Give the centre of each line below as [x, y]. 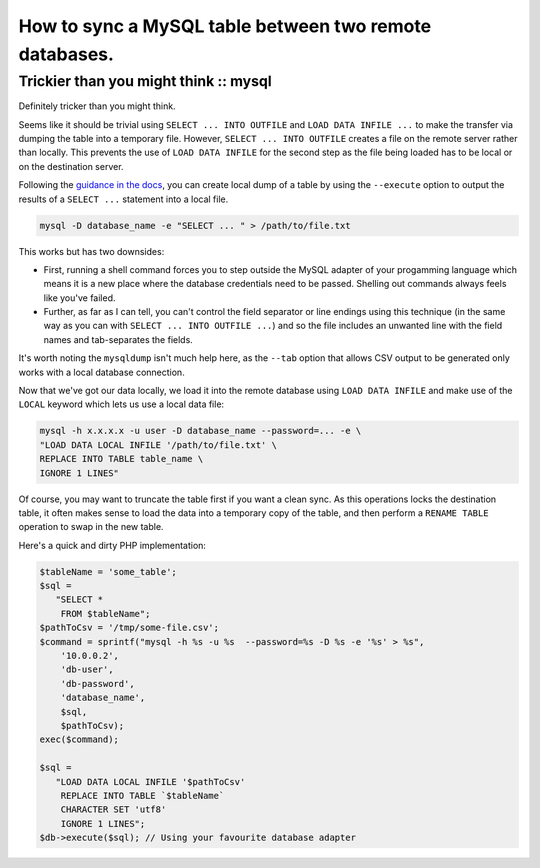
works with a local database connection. [101, 372]
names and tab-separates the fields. [118, 339]
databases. [66, 54]
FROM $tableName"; [105, 613]
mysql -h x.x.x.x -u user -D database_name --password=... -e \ [200, 431]
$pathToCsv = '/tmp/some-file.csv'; [129, 628]
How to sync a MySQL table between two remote [225, 26]
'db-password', [97, 683]
